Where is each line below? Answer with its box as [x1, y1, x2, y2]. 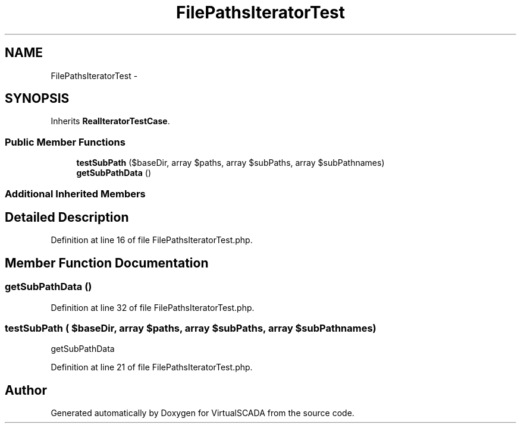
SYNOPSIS [5, 91, 70, 106]
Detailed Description [5, 209, 129, 225]
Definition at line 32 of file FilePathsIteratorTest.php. [51, 302, 255, 313]
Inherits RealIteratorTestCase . [51, 116, 170, 127]
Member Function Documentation [5, 255, 209, 270]
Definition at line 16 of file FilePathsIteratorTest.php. [51, 235, 253, 246]
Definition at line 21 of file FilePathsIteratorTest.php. [51, 362, 253, 373]
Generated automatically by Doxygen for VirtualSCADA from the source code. [51, 408, 354, 418]
